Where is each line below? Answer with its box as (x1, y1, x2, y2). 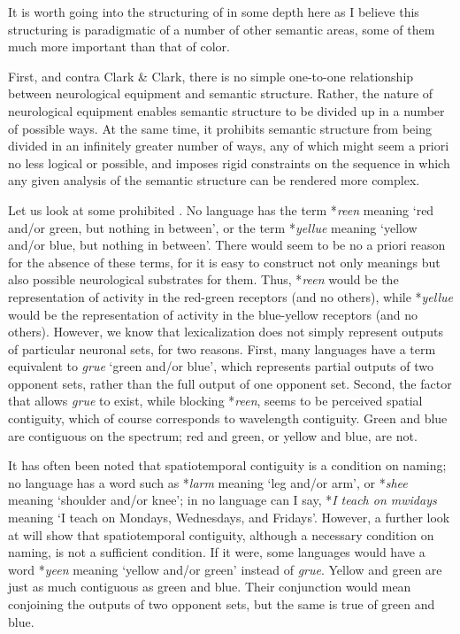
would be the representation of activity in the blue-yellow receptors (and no (8, 305, 418, 323)
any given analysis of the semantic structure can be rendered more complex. (8, 171, 420, 189)
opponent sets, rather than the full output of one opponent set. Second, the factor (8, 374, 452, 392)
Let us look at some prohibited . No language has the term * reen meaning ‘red (8, 200, 434, 219)
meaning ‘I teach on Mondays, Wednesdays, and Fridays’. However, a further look (8, 508, 450, 527)
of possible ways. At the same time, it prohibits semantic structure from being (8, 119, 432, 137)
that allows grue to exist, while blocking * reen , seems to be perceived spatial (8, 391, 423, 410)
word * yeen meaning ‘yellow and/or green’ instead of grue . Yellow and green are (8, 560, 442, 578)
